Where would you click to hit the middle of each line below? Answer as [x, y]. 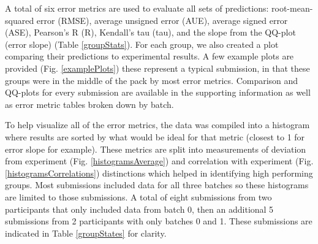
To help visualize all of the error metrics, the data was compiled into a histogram [157, 125]
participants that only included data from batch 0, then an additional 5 [139, 209]
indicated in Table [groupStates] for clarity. [86, 233]
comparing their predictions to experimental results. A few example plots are [150, 56]
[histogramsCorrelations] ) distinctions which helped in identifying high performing [159, 173]
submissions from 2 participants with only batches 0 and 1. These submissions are [159, 221]
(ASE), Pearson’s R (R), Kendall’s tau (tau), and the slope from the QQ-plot [150, 32]
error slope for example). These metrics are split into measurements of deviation [156, 149]
